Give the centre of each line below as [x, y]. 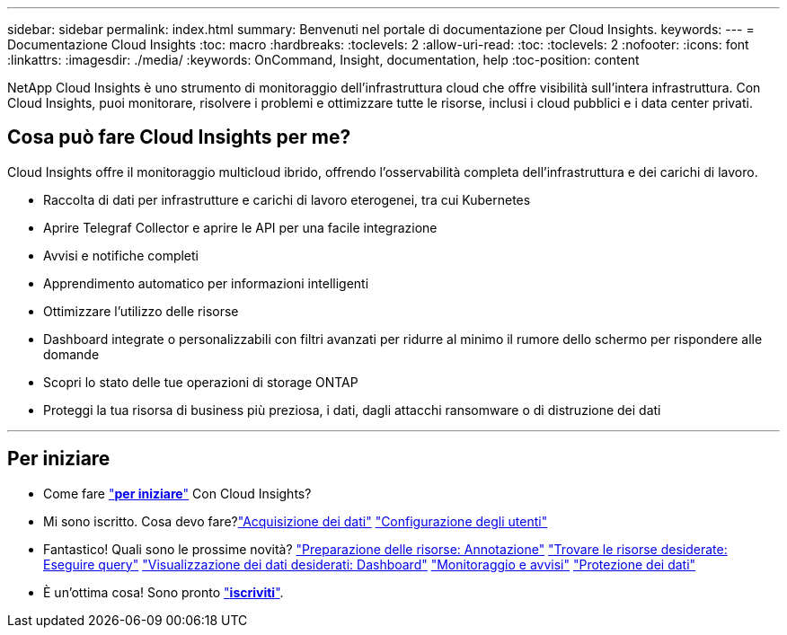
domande [71, 354]
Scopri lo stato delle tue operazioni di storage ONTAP [201, 382]
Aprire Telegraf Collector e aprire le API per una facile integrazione [240, 227]
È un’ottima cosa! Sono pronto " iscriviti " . [164, 592]
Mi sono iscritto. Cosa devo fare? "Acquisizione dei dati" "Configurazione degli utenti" [296, 521]
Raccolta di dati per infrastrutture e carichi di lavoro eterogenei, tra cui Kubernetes [287, 199]
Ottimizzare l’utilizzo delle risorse [141, 311]
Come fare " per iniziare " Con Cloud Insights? [177, 493]
